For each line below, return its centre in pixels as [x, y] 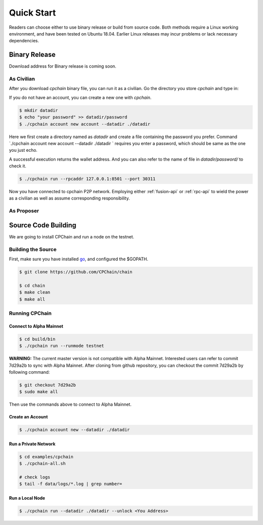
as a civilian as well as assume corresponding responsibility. [69, 198]
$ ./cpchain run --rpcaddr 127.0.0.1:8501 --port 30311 [87, 179]
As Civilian [22, 79]
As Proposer [24, 211]
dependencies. [24, 41]
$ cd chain [32, 285]
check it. [18, 166]
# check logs [35, 477]
